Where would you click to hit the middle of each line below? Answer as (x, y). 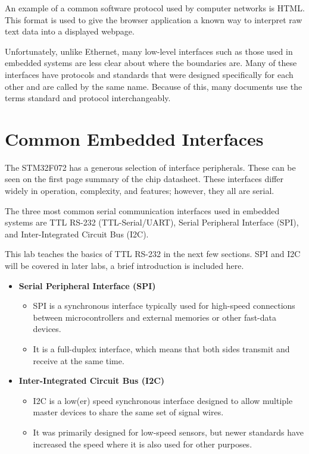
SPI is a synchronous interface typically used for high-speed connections (164, 306)
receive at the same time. (79, 360)
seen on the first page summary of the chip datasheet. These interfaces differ (144, 179)
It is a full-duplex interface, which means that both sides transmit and (161, 349)
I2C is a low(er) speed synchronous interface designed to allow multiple (163, 400)
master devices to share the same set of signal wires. (128, 412)
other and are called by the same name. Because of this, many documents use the (154, 86)
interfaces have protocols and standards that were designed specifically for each (149, 74)
